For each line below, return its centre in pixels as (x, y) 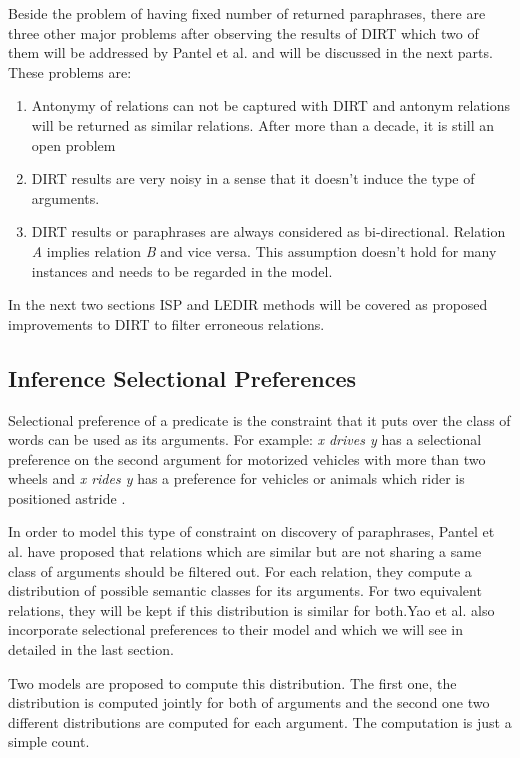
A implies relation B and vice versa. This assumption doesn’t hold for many (264, 250)
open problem (73, 144)
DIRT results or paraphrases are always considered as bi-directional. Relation (268, 231)
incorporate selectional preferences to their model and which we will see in (235, 629)
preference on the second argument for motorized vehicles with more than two (247, 458)
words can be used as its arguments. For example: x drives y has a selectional (245, 439)
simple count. (49, 741)
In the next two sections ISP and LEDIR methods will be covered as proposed (248, 304)
